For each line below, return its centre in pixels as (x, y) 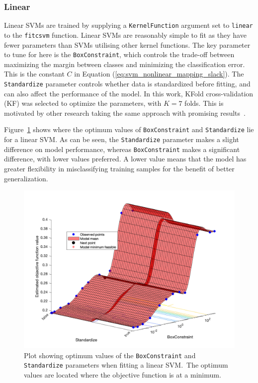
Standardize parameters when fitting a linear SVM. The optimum (126, 365)
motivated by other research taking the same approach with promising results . (125, 113)
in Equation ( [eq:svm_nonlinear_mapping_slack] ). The (159, 74)
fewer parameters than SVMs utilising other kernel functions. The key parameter (127, 44)
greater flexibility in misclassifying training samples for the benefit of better (119, 168)
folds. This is (204, 103)
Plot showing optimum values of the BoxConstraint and (110, 355)
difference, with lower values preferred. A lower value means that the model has (125, 159)
